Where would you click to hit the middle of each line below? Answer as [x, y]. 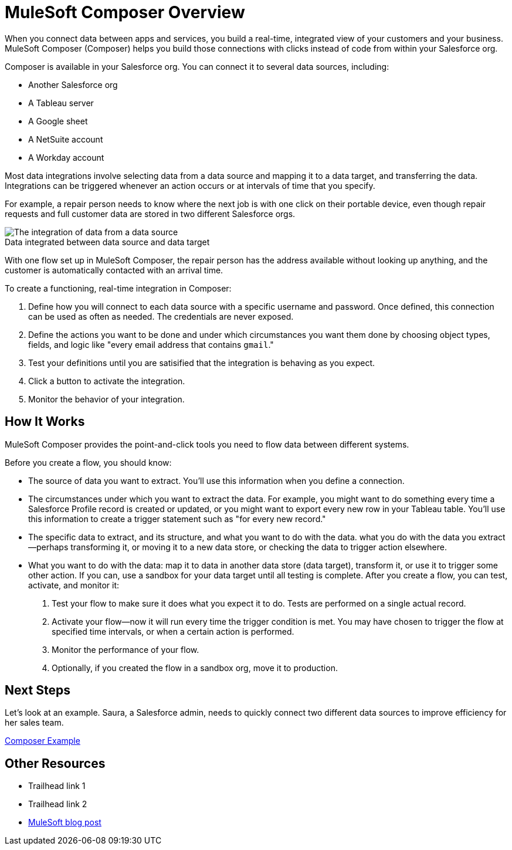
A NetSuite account [66, 139]
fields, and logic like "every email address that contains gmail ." [151, 344]
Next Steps [38, 690]
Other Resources [55, 763]
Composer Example [43, 741]
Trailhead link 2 [58, 804]
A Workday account [66, 157]
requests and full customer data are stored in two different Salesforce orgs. [150, 214]
